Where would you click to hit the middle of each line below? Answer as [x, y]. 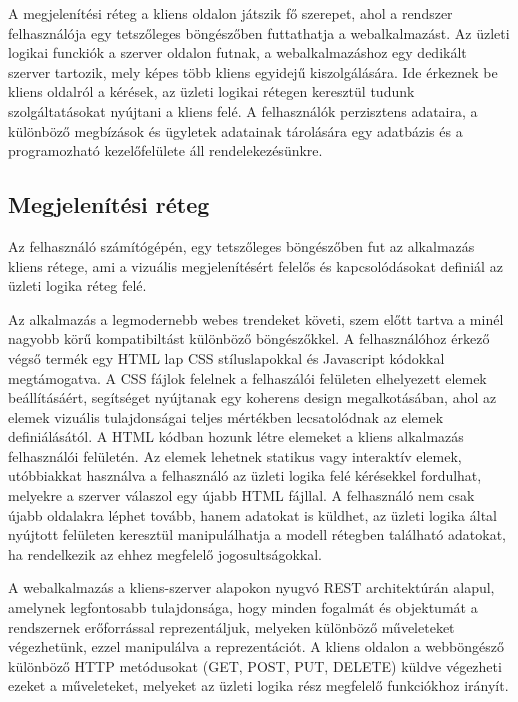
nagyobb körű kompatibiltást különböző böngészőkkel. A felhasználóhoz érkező [249, 338]
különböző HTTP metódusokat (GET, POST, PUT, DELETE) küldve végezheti [255, 665]
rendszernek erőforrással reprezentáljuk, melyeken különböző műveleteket [231, 626]
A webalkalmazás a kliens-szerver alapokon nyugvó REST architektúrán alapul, [251, 587]
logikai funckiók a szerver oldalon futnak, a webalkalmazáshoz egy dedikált [237, 52]
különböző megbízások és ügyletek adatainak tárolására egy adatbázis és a [235, 130]
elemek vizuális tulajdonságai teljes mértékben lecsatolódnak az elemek [226, 416]
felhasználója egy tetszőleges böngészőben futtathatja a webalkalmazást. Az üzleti [259, 32]
